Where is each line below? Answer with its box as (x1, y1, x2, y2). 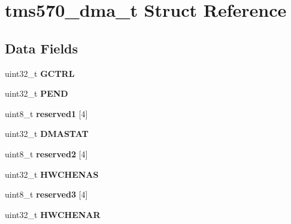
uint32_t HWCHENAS (5, 168, 99, 180)
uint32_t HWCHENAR (5, 208, 101, 220)
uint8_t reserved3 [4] (5, 188, 88, 201)
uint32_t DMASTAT (5, 127, 89, 140)
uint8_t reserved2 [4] (5, 147, 88, 160)
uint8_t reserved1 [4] (5, 107, 88, 120)
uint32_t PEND (5, 87, 68, 100)
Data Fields (5, 38, 78, 57)
